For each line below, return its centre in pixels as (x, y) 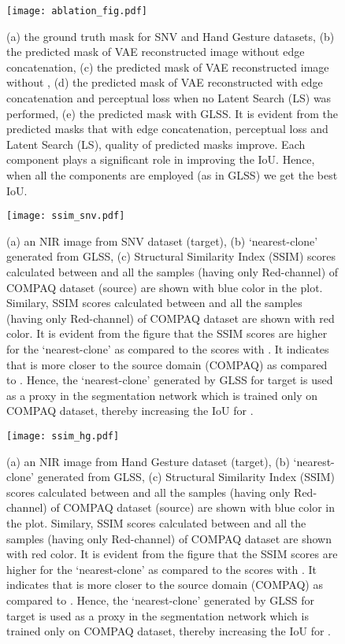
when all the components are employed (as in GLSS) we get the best (172, 175)
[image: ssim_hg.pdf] (63, 436)
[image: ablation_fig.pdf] (77, 11)
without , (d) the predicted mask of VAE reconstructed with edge (165, 82)
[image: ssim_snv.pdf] (66, 216)
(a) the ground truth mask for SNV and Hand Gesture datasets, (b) (171, 36)
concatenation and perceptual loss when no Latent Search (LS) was (169, 98)
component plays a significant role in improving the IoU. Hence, (161, 159)
